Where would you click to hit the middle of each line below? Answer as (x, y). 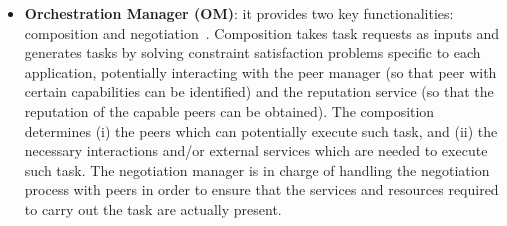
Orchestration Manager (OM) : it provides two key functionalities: (239, 13)
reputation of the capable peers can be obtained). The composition (229, 110)
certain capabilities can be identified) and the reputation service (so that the (259, 91)
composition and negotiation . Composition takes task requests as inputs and (262, 32)
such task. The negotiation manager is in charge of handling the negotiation (257, 169)
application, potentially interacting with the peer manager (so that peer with (260, 71)
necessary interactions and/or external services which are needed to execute (256, 150)
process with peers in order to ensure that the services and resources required (261, 189)
